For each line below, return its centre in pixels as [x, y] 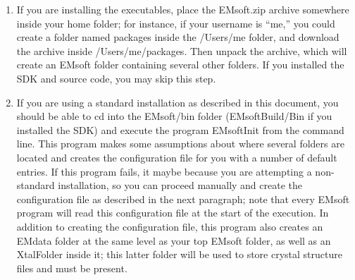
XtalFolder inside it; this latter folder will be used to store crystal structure [179, 254]
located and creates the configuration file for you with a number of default [177, 157]
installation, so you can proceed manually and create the [180, 185]
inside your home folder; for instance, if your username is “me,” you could [176, 23]
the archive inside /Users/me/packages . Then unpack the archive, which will [182, 50]
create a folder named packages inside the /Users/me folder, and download [178, 37]
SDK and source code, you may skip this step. [116, 78]
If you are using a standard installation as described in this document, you [177, 102]
